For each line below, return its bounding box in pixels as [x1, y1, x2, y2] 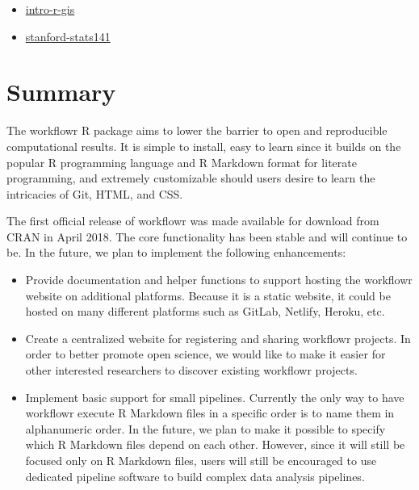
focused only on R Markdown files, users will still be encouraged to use [25, 452, 377, 468]
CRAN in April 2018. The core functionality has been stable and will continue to [6, 228, 408, 245]
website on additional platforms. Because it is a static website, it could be [25, 287, 391, 304]
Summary [6, 75, 116, 108]
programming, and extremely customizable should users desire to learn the [6, 170, 375, 186]
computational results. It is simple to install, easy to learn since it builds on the [6, 137, 401, 154]
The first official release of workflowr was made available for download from [6, 212, 379, 229]
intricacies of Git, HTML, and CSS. [6, 185, 183, 202]
